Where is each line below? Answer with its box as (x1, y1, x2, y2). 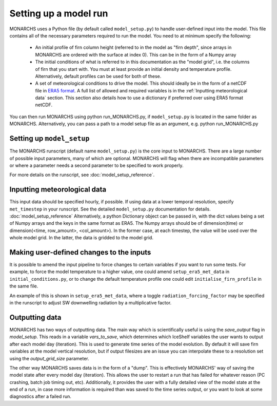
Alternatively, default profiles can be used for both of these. (35, 73, 162, 79)
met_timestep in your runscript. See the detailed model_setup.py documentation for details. (9, 206, 211, 212)
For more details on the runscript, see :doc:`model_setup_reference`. (9, 172, 155, 178)
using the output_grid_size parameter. (9, 355, 89, 361)
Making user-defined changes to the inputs (9, 248, 151, 257)
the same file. (9, 283, 38, 289)
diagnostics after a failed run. (9, 393, 72, 400)
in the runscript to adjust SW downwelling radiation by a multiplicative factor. (9, 300, 172, 306)
